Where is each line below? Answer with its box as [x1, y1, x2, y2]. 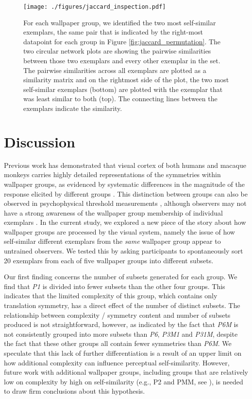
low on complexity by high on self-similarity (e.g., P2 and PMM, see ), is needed [4, 376, 243, 386]
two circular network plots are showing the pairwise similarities [23, 46, 211, 56]
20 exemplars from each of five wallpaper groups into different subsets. [4, 255, 214, 265]
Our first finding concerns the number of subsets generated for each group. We [4, 272, 237, 282]
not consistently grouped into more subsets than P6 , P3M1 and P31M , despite [4, 328, 238, 339]
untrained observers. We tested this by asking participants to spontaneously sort [4, 246, 243, 256]
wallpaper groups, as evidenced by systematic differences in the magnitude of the [4, 179, 245, 189]
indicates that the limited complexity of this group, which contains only [4, 290, 218, 301]
